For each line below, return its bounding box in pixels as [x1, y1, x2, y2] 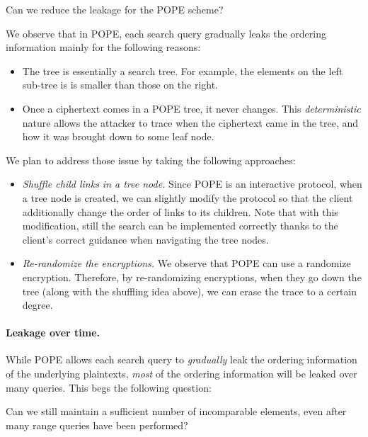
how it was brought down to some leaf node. [22, 129, 214, 144]
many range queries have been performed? [6, 417, 188, 432]
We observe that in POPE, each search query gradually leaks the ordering [6, 25, 326, 40]
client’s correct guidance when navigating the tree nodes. [22, 232, 269, 246]
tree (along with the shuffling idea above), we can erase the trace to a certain [22, 283, 357, 298]
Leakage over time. [6, 325, 100, 340]
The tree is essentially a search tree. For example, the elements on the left [22, 63, 343, 78]
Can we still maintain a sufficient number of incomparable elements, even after [6, 404, 347, 419]
